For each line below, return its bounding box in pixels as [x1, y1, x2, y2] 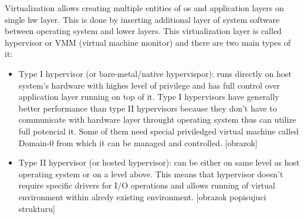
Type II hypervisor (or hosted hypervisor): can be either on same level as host [18, 156, 300, 169]
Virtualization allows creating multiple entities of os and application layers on [5, 2, 284, 14]
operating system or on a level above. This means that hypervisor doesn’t [18, 167, 283, 180]
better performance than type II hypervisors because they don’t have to [18, 102, 277, 114]
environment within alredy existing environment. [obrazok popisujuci [18, 190, 266, 203]
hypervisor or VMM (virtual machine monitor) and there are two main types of [5, 36, 291, 48]
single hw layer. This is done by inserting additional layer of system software [5, 13, 280, 25]
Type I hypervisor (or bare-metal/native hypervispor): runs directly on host [18, 67, 292, 79]
